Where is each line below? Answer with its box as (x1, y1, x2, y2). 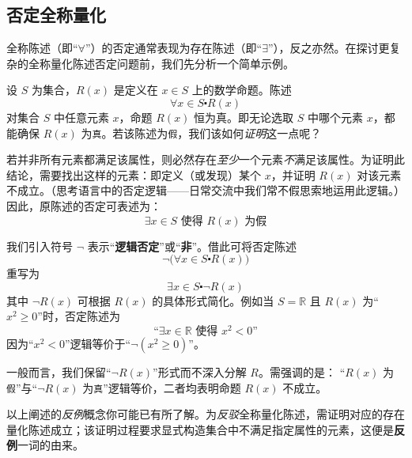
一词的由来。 (17, 437, 84, 453)
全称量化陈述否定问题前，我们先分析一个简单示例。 (28, 55, 294, 71)
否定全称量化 (6, 2, 106, 27)
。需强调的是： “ (259, 363, 346, 380)
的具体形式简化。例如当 (152, 292, 274, 308)
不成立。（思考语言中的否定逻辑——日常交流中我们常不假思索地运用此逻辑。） (6, 182, 405, 199)
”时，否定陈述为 (37, 308, 120, 324)
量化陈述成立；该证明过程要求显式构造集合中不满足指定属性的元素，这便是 (6, 421, 394, 437)
